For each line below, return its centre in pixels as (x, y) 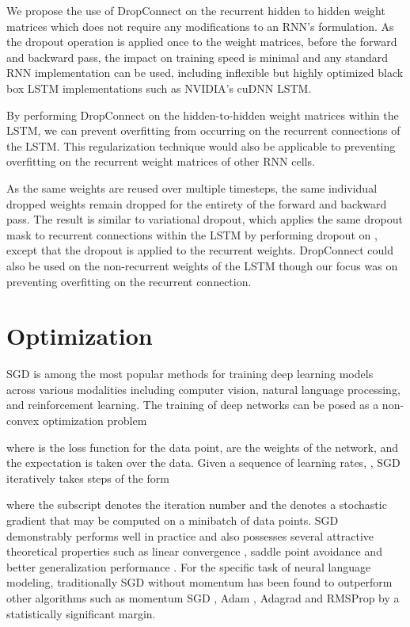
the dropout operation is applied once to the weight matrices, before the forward (202, 42)
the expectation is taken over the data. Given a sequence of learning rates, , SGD (203, 463)
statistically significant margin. (81, 613)
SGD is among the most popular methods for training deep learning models (190, 374)
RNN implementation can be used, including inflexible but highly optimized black (205, 73)
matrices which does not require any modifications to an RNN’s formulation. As (200, 26)
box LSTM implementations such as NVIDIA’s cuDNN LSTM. (159, 88)
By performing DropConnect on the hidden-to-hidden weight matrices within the (203, 115)
